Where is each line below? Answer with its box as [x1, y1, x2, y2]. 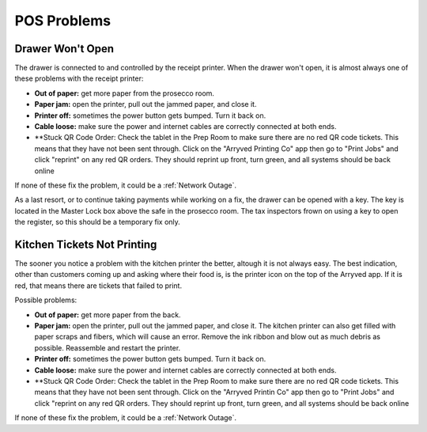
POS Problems [14, 12, 111, 29]
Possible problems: [14, 295, 77, 305]
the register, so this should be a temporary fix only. [14, 218, 181, 227]
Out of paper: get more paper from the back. [34, 309, 181, 320]
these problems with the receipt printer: [14, 74, 144, 83]
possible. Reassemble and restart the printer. [34, 343, 181, 352]
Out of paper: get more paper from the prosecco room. [34, 88, 215, 98]
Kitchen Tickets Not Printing [14, 237, 157, 251]
